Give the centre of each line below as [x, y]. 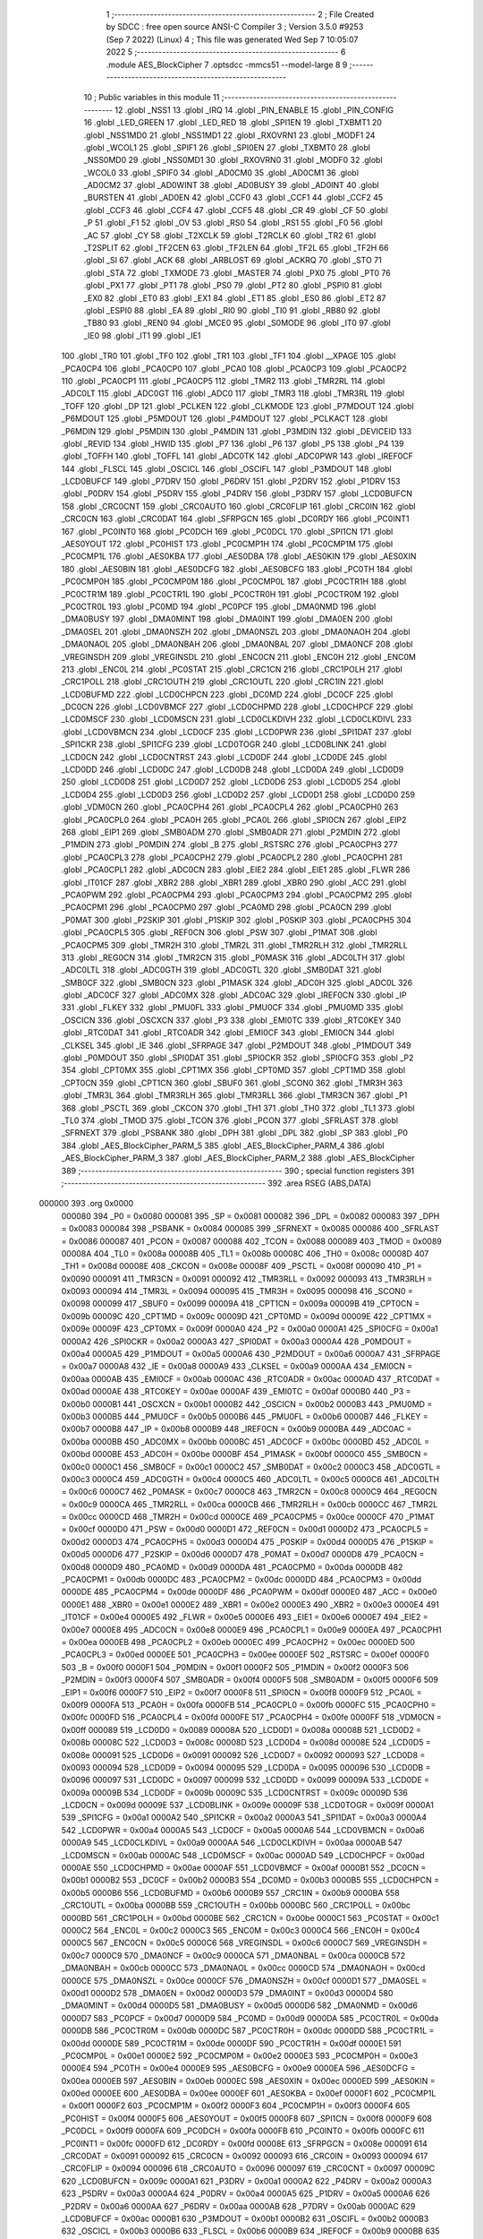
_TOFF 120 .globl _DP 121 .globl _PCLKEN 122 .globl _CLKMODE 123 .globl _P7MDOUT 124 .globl [238, 406]
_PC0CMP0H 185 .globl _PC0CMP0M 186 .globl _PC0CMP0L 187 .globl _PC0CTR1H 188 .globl [234, 581]
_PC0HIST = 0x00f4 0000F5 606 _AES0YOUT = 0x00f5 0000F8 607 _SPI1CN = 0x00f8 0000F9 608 [247, 2118]
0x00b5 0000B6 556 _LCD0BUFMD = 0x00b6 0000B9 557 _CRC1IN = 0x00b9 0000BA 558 [230, 1892]
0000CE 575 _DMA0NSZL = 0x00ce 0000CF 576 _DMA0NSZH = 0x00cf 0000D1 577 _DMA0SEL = [244, 1980]
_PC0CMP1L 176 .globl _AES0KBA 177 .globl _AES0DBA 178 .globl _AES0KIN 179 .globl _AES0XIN [239, 556]
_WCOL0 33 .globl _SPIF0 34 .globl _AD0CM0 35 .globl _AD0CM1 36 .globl [221, 172]
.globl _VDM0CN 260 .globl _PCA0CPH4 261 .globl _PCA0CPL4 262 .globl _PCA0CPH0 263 [230, 807]
